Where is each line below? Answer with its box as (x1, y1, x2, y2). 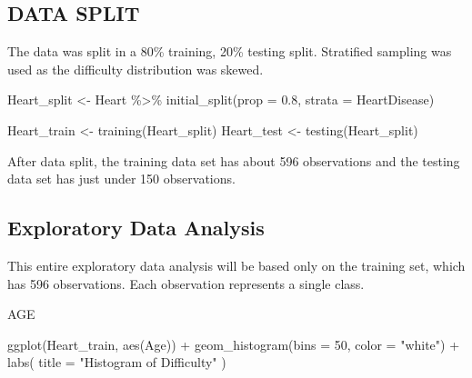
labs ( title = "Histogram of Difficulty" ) (7, 353, 226, 372)
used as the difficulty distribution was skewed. (7, 59, 264, 78)
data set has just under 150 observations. (7, 169, 236, 188)
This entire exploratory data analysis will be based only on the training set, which (7, 255, 466, 274)
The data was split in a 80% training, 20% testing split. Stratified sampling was (7, 42, 452, 61)
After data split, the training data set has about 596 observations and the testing (7, 151, 460, 170)
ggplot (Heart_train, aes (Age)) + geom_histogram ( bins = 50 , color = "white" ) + (7, 334, 460, 353)
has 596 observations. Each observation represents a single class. (7, 274, 365, 293)
